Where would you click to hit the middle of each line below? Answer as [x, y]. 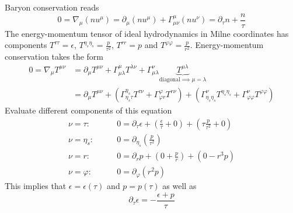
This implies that [36, 186]
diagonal [170, 80]
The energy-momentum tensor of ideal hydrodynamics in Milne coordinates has [147, 33]
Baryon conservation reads [52, 7]
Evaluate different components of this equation [88, 110]
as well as [179, 186]
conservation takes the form [54, 56]
